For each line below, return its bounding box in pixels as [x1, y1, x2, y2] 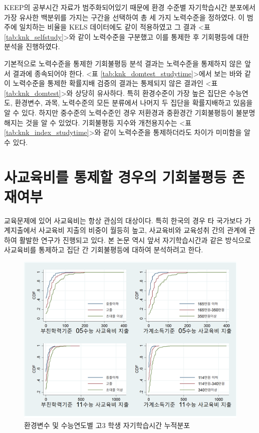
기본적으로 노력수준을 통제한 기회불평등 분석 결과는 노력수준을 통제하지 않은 [4, 58, 242, 68]
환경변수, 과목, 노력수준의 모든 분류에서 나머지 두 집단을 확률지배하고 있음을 [15, 97, 253, 108]
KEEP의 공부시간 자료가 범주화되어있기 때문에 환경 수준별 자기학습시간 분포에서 [4, 2, 255, 12]
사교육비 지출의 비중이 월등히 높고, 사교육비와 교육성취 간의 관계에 [39, 225, 246, 235]
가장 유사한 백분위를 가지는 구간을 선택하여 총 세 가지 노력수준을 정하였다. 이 [4, 12, 245, 22]
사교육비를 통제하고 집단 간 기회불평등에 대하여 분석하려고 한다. [4, 244, 203, 255]
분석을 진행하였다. [4, 41, 60, 52]
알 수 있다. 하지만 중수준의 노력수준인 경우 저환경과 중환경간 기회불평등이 [4, 107, 234, 117]
